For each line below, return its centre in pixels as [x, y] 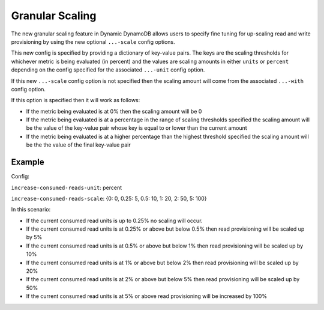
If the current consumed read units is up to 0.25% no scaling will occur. [114, 220]
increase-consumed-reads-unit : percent [67, 187]
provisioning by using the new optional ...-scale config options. [93, 41]
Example [28, 162]
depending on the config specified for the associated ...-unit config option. [108, 70]
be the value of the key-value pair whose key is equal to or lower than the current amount [136, 128]
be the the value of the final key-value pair [79, 145]
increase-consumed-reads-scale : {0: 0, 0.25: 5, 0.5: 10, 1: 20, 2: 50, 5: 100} [109, 198]
